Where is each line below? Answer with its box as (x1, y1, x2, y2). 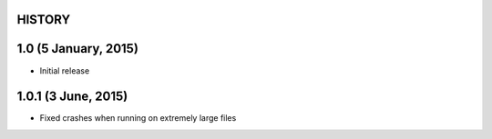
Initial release (39, 65, 90, 76)
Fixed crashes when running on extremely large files (39, 113, 237, 124)
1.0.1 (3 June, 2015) (16, 89, 128, 104)
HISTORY (16, 12, 71, 27)
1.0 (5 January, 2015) (16, 41, 138, 56)
